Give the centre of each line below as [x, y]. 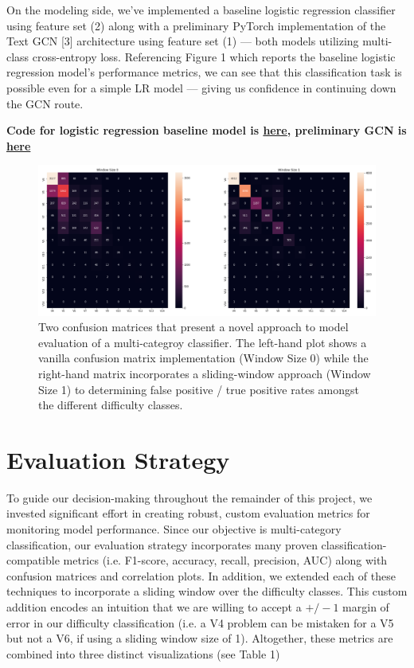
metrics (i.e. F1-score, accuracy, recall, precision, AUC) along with [225, 560]
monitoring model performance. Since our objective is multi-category [174, 529]
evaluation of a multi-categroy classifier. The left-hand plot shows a [203, 342]
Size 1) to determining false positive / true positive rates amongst [199, 389]
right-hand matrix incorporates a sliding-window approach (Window [205, 373]
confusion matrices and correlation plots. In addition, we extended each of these [201, 575]
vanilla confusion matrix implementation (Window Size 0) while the [203, 358]
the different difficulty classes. [111, 405]
